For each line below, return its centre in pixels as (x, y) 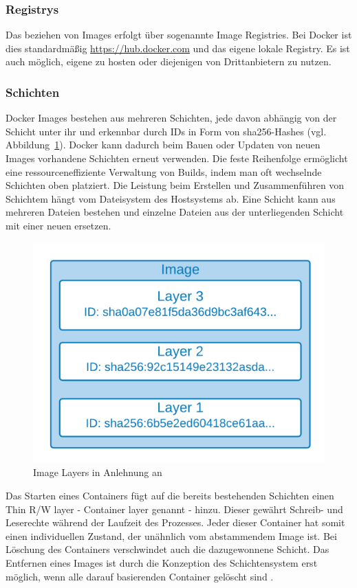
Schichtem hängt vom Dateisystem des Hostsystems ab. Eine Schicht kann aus (171, 198)
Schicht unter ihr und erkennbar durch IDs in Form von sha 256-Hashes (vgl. (166, 131)
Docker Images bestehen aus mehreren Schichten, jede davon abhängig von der (171, 118)
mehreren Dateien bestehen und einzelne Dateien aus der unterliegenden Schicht (175, 212)
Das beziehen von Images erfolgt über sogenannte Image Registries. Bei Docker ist (179, 35)
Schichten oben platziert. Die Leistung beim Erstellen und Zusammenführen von (175, 185)
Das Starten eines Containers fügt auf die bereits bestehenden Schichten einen (170, 496)
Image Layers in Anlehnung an (98, 472)
